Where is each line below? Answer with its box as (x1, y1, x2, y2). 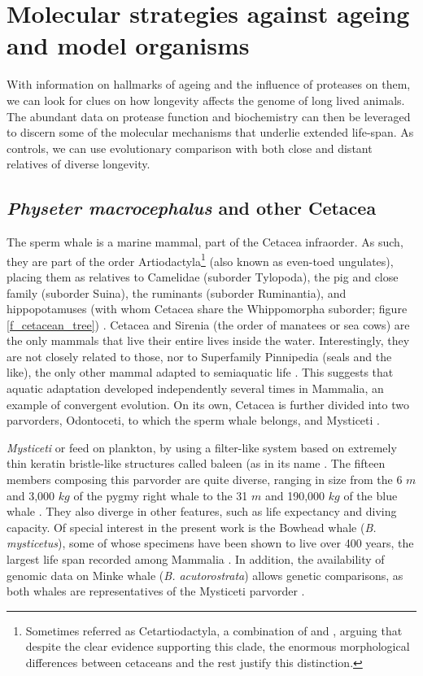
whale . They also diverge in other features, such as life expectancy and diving (7, 503, 397, 520)
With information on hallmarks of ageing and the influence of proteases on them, (7, 76, 411, 93)
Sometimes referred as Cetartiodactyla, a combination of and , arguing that (25, 621, 403, 639)
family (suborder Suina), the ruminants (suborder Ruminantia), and (7, 284, 347, 301)
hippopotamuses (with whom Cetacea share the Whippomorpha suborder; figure (7, 300, 408, 317)
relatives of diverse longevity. (7, 155, 150, 172)
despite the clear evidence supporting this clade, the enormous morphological (25, 638, 410, 655)
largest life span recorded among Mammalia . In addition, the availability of (7, 551, 385, 568)
